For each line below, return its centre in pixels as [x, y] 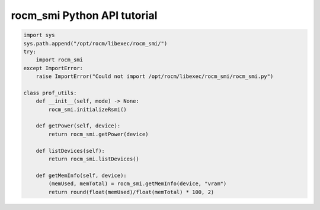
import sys [39, 35]
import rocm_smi [59, 60]
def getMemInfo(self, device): [81, 175]
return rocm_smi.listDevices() [94, 159]
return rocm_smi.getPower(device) [98, 134]
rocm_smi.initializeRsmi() [87, 109]
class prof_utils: [50, 93]
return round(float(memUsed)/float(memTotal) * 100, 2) [131, 192]
